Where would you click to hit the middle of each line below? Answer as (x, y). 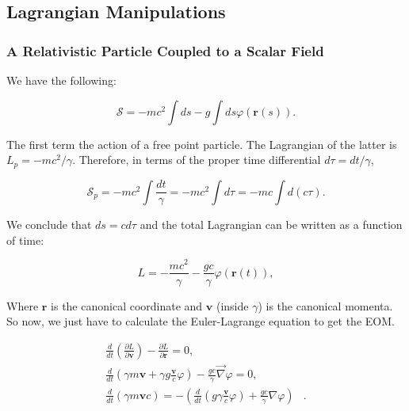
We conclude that (49, 225)
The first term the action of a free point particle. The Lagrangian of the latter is (202, 144)
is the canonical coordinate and (127, 305)
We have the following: (61, 80)
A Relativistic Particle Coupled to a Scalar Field (165, 50)
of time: (25, 240)
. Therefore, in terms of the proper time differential (197, 160)
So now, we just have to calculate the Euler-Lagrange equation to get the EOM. (201, 321)
